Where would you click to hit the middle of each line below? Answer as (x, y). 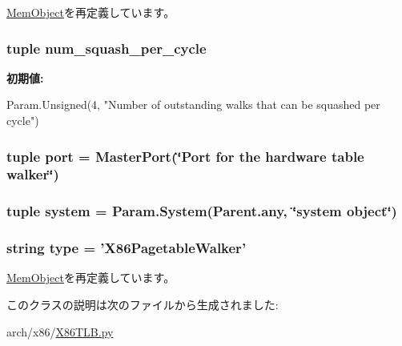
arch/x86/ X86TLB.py (60, 331)
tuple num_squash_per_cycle (107, 48)
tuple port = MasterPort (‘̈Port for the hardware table (185, 156)
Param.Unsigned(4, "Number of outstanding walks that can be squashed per (193, 105)
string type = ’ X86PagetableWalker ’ (127, 248)
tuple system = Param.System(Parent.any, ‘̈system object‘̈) (202, 211)
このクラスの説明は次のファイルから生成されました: (143, 305)
